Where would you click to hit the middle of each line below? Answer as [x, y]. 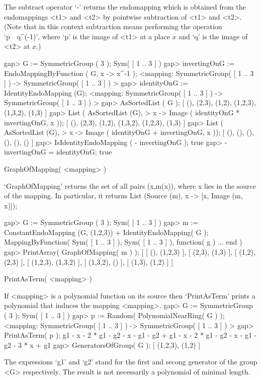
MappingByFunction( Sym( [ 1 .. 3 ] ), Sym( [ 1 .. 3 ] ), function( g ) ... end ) [123, 242]
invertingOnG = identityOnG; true [58, 152]
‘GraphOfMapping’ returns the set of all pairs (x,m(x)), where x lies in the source [130, 185]
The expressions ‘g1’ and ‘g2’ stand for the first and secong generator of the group [131, 362]
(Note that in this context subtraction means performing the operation [113, 26]
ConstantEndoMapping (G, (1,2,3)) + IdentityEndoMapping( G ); [106, 232]
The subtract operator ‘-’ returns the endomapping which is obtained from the [125, 7]
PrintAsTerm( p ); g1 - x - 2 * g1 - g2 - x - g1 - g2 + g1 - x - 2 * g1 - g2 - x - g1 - [130, 335]
